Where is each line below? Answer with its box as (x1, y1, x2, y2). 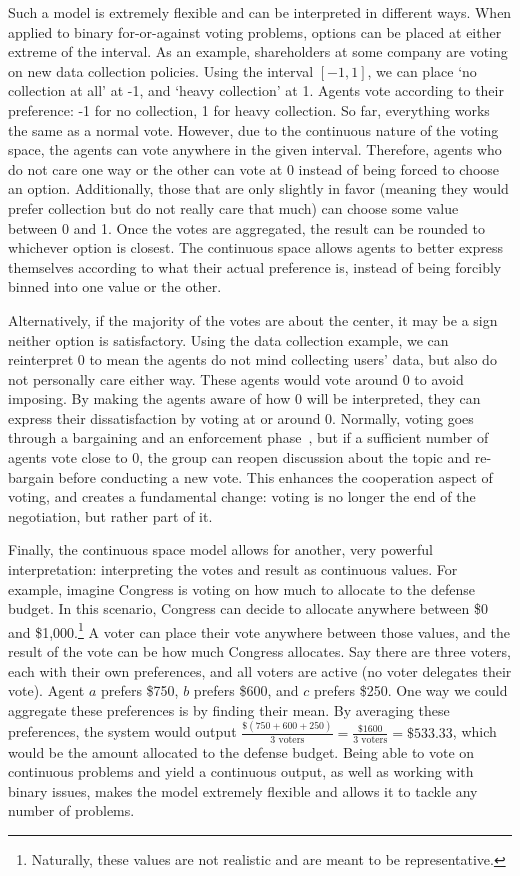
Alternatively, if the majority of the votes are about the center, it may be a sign (8, 309, 498, 330)
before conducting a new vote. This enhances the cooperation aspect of (58, 466, 493, 487)
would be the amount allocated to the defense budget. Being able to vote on (8, 741, 475, 762)
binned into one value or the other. (8, 276, 222, 297)
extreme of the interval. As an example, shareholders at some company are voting (8, 41, 508, 62)
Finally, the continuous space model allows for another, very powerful (8, 539, 433, 560)
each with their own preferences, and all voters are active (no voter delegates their (8, 660, 512, 681)
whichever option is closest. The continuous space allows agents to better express (8, 237, 504, 258)
